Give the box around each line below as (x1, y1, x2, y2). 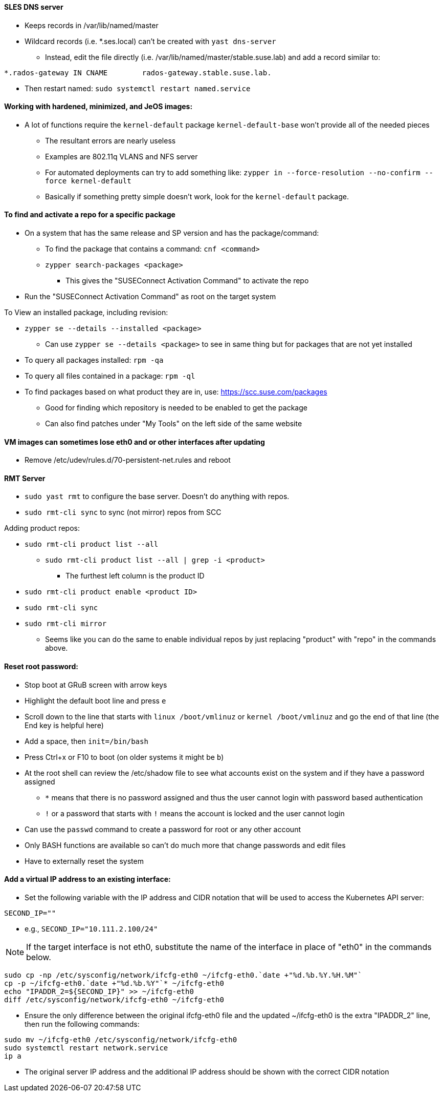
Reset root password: (4, 662, 78, 671)
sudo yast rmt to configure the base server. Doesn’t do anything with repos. (25, 492, 290, 501)
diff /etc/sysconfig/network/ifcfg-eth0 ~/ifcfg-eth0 (4, 995, 224, 1004)
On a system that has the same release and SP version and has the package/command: (25, 229, 319, 238)
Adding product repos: (4, 524, 80, 533)
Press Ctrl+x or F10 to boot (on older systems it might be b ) (25, 752, 224, 761)
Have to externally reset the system (25, 856, 144, 865)
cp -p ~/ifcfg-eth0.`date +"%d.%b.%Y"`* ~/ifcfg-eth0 (4, 979, 224, 987)
